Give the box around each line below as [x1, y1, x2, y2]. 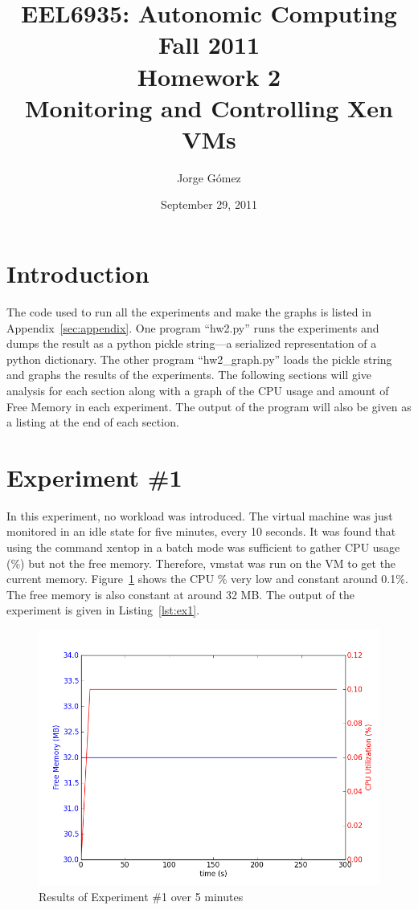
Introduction [6, 257, 150, 290]
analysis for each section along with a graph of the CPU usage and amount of [6, 382, 389, 398]
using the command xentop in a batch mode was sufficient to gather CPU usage [6, 539, 400, 556]
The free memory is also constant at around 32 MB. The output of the [6, 586, 354, 602]
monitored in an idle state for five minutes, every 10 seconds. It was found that [6, 523, 396, 540]
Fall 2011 [158, 28, 260, 61]
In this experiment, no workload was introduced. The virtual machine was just [6, 507, 393, 524]
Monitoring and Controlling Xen [25, 91, 393, 124]
